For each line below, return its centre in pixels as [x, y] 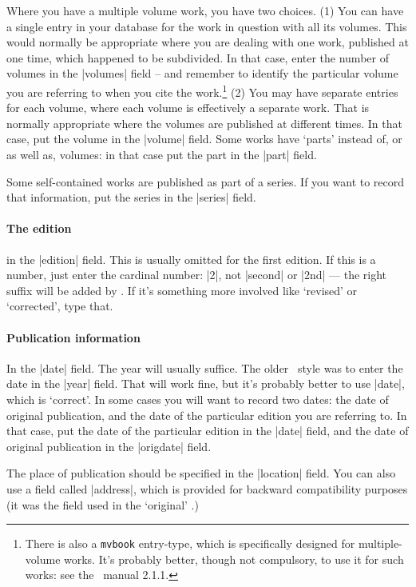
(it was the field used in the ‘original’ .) [103, 504]
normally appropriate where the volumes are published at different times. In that [204, 123]
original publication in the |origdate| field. [109, 446]
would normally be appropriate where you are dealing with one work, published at [208, 42]
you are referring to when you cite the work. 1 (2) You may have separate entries [202, 90]
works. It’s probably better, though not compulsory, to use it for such [234, 559]
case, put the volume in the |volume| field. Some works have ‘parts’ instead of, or [204, 139]
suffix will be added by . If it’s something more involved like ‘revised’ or [182, 290]
